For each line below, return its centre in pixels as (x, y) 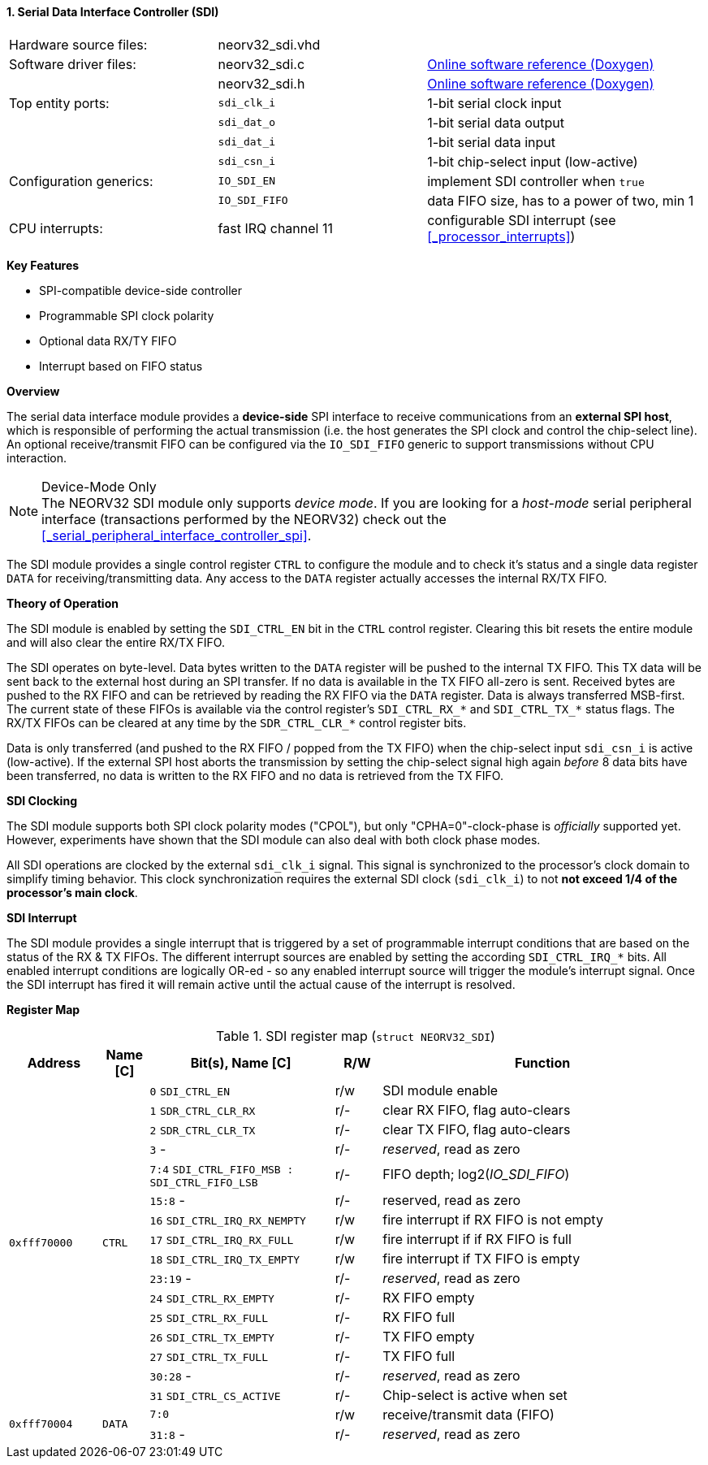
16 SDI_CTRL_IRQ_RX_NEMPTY (228, 1220)
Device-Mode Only (99, 486)
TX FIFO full (419, 1356)
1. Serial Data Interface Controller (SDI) (113, 12)
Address (54, 1062)
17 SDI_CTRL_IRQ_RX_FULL (222, 1240)
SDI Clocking (42, 800)
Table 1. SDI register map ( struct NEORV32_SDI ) (356, 1036)
